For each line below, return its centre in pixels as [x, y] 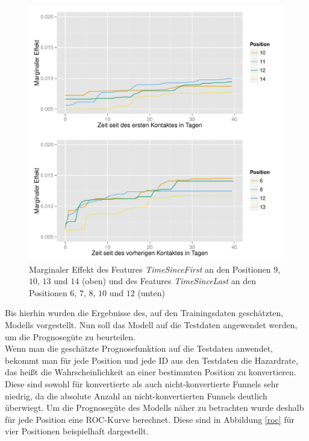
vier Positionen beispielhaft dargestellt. [77, 431]
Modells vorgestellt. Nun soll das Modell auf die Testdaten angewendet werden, [151, 324]
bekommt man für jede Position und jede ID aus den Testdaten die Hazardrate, [151, 360]
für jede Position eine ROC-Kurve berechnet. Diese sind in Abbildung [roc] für [150, 419]
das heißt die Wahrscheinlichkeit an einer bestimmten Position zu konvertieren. [151, 372]
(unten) [151, 292]
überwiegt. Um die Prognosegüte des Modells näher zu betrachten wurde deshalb [154, 408]
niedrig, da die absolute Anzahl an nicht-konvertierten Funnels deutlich [136, 395]
